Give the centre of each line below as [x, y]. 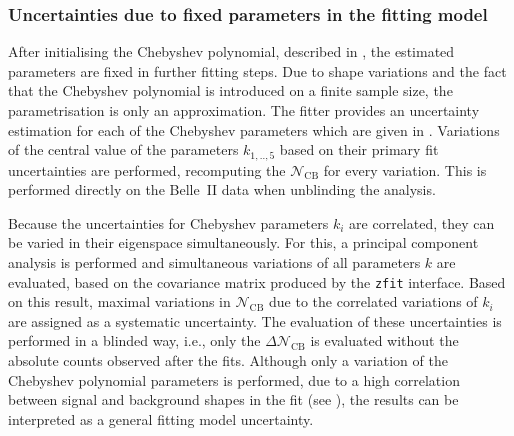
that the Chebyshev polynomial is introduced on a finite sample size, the [230, 90]
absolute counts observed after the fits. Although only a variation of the [228, 360]
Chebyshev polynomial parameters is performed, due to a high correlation [234, 379]
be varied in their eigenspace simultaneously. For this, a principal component [243, 242]
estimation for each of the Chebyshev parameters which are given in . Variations [254, 129]
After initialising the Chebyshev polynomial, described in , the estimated [231, 51]
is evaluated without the [384, 340]
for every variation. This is [405, 169]
